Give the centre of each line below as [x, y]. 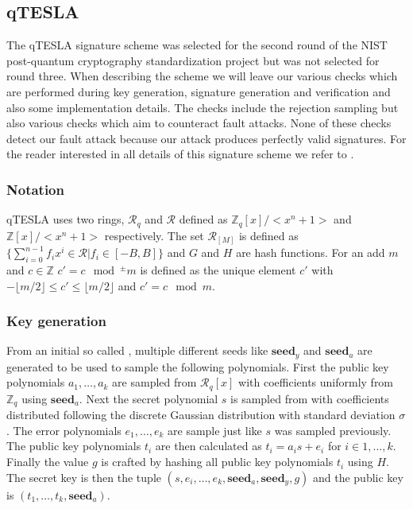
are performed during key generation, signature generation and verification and [199, 91]
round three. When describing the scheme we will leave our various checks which [202, 76]
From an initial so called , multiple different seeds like [137, 350]
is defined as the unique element [218, 269]
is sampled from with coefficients [310, 398]
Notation [35, 189]
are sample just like [215, 430]
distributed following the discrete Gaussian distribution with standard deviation [201, 415]
